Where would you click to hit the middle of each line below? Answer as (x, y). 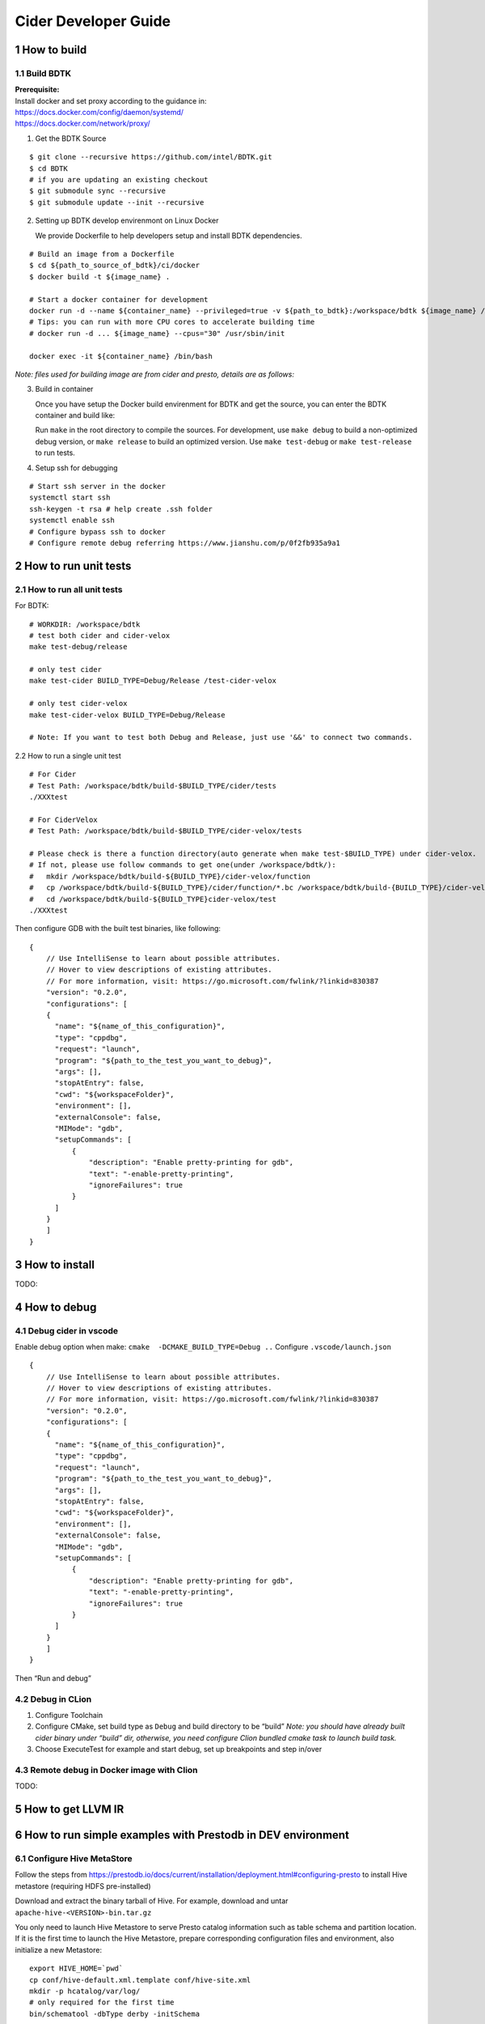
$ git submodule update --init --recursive (117, 202)
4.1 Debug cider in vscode (67, 1330)
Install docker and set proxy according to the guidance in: (111, 100)
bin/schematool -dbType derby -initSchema (115, 2013)
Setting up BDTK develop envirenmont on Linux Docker (127, 221)
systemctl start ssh (70, 497)
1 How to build (51, 50)
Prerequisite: (37, 90)
